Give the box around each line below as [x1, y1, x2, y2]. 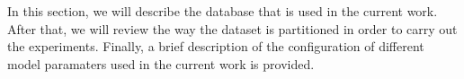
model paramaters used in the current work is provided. [7, 54, 315, 73]
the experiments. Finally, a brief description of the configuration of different [7, 37, 424, 56]
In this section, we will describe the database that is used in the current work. [7, 2, 438, 20]
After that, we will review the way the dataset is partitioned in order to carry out [7, 19, 458, 38]
